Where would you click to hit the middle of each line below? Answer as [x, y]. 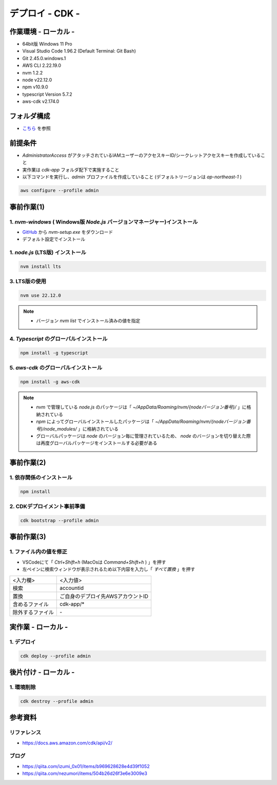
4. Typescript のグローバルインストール [58, 339]
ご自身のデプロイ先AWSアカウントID [104, 596]
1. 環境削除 [23, 687]
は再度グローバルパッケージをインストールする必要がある [97, 443]
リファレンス [25, 733]
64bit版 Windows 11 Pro [47, 44]
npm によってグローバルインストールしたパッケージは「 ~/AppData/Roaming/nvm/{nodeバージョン [141, 422]
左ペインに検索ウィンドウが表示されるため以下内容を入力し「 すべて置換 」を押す [109, 569]
